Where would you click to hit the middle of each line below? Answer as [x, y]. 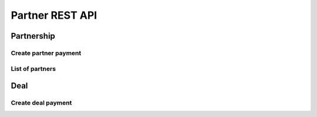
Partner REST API [54, 15]
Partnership [33, 36]
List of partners [33, 68]
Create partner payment [46, 53]
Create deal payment [41, 103]
